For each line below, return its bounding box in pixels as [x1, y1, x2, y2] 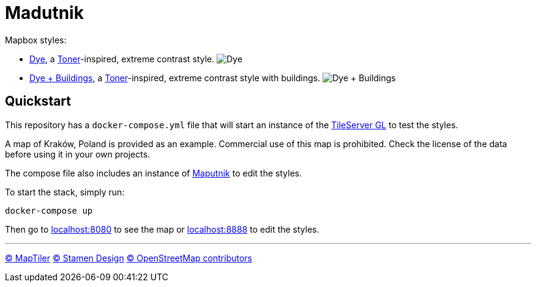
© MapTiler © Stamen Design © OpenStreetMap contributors [5, 252, 252, 263]
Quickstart [5, 93, 72, 109]
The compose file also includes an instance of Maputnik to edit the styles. [5, 167, 302, 178]
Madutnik [5, 2, 84, 23]
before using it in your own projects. [5, 148, 151, 159]
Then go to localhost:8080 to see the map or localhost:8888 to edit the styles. [5, 223, 319, 234]
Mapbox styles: [5, 34, 67, 45]
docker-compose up [5, 205, 93, 216]
